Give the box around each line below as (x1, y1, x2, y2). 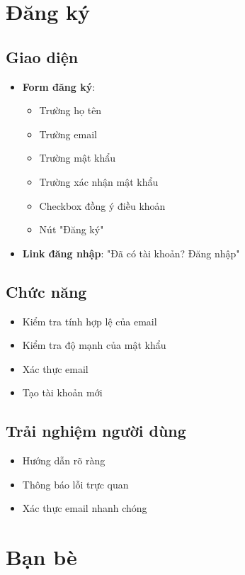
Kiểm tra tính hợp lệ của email (22, 313, 157, 328)
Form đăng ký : (22, 79, 96, 94)
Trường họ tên (39, 103, 102, 118)
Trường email (39, 126, 97, 141)
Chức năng (6, 280, 87, 302)
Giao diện (6, 45, 79, 67)
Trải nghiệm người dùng (6, 420, 186, 442)
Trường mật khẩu (39, 150, 115, 165)
